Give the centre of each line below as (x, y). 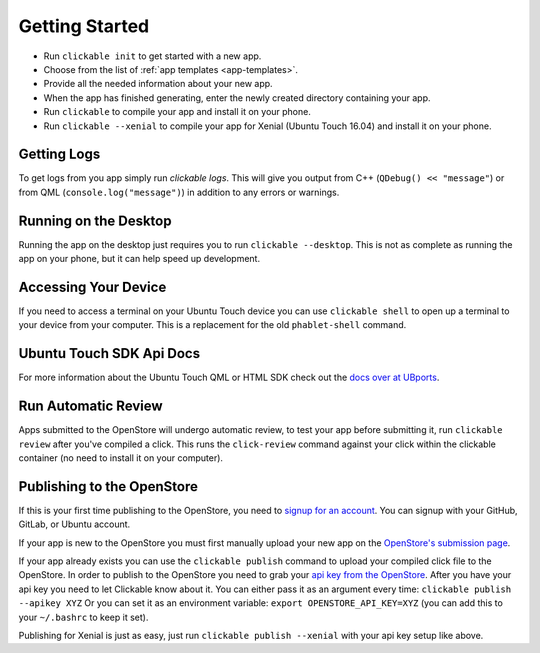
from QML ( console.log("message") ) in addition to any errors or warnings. (179, 192)
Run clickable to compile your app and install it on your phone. (177, 112)
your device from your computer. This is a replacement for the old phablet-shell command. (212, 325)
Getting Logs (59, 154)
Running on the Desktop (95, 220)
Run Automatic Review (91, 406)
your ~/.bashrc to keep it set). (83, 617)
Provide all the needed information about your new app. (158, 84)
